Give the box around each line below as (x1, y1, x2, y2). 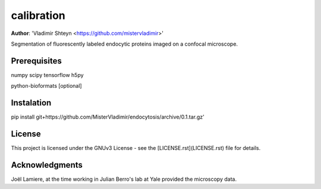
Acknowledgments (11, 160, 83, 170)
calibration (11, 9, 65, 22)
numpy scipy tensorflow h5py (11, 71, 84, 78)
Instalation (11, 98, 52, 108)
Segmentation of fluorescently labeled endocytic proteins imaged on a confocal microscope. (11, 40, 238, 47)
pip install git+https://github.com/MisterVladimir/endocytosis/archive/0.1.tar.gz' (11, 113, 205, 121)
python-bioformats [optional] (11, 82, 83, 89)
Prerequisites (11, 56, 62, 66)
